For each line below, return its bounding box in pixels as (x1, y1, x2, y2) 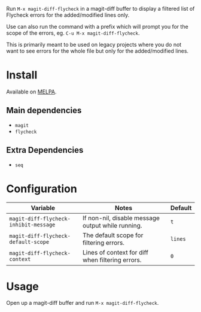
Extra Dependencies (6, 145, 84, 155)
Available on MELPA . (6, 88, 57, 95)
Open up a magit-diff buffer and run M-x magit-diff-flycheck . (6, 299, 159, 307)
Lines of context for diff (83, 248, 148, 256)
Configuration (6, 182, 78, 195)
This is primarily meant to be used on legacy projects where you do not (6, 41, 182, 48)
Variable (31, 204, 56, 212)
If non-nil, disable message (83, 214, 160, 222)
